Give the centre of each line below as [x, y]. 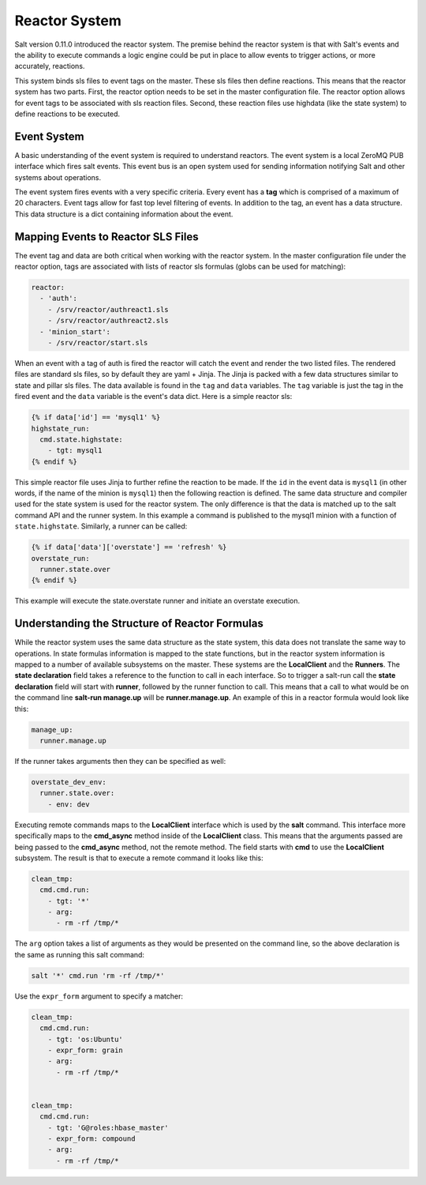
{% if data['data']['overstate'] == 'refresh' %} [129, 547]
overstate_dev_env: [69, 782]
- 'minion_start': [75, 331]
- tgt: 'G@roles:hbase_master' [108, 1127]
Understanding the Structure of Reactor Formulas [139, 624]
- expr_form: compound [92, 1139]
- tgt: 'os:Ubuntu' [86, 1039]
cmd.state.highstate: [82, 439]
